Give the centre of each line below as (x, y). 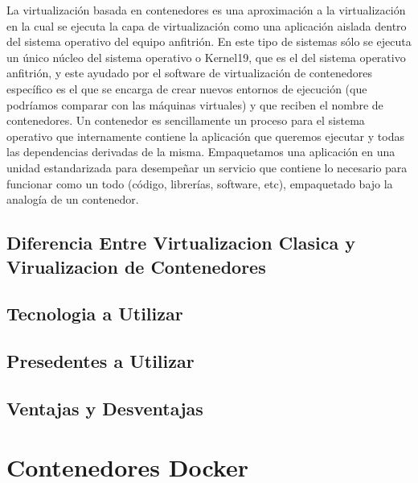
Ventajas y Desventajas (105, 408)
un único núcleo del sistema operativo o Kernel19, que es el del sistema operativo (206, 57)
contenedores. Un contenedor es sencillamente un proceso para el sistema (186, 120)
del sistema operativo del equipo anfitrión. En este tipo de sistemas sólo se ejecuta (209, 41)
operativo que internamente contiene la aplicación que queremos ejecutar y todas (205, 136)
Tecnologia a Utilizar (95, 314)
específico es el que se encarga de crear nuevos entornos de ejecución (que (187, 88)
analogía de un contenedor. (73, 199)
